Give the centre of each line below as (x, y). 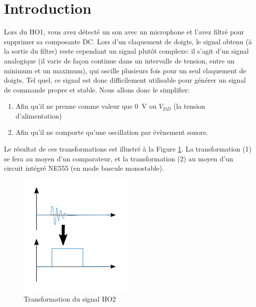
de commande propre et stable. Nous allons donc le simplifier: (97, 89)
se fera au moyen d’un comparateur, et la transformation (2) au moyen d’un (119, 158)
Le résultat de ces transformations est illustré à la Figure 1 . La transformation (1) (128, 149)
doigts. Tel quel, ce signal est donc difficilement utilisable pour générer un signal (125, 80)
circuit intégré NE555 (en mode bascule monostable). (84, 168)
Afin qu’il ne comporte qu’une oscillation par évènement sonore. (112, 132)
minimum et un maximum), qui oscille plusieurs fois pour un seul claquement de (125, 70)
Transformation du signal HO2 (70, 298)
